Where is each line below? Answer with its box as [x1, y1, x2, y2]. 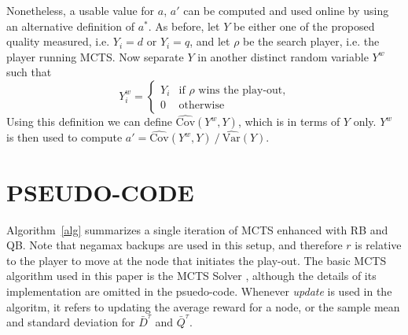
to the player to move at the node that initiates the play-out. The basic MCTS [6, 252, 387, 268]
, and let [189, 33, 230, 50]
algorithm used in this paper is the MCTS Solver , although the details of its [6, 267, 377, 284]
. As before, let [148, 17, 220, 34]
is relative [355, 237, 402, 253]
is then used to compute [6, 129, 123, 145]
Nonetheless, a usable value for [6, 2, 155, 18]
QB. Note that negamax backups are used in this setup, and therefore [6, 237, 343, 253]
